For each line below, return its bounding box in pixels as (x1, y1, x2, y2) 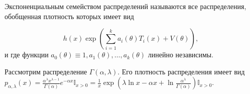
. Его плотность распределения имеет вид (117, 66, 245, 76)
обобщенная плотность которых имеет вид (5, 11, 134, 21)
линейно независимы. (148, 49, 214, 60)
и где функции (5, 49, 49, 60)
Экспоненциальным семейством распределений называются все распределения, (5, 1, 246, 11)
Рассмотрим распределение (5, 66, 87, 76)
